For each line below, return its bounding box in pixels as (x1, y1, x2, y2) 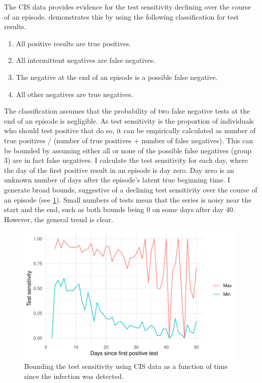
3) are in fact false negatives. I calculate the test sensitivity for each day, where (4, 155, 248, 165)
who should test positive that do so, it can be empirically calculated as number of (4, 125, 256, 136)
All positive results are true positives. (16, 38, 131, 48)
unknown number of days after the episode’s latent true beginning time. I (4, 174, 230, 185)
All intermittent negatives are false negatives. (16, 55, 155, 65)
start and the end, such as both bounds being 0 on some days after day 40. (4, 204, 235, 215)
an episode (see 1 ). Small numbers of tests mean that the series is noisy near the (4, 194, 252, 205)
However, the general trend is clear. (4, 214, 113, 224)
